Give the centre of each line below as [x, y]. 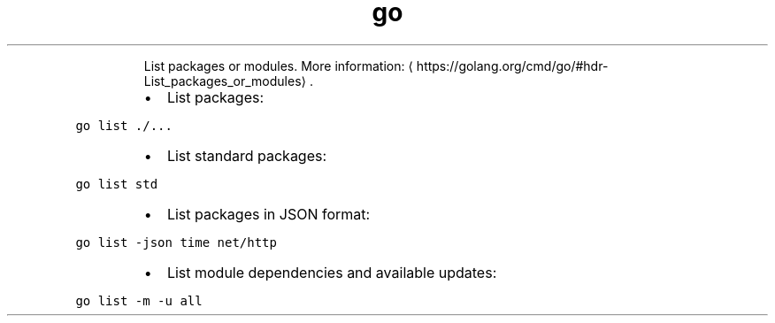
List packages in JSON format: [269, 214]
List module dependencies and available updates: [332, 272]
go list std [117, 184]
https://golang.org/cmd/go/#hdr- [512, 65]
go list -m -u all [139, 300]
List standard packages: [247, 155]
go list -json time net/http [176, 242]
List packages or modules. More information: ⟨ [278, 65]
